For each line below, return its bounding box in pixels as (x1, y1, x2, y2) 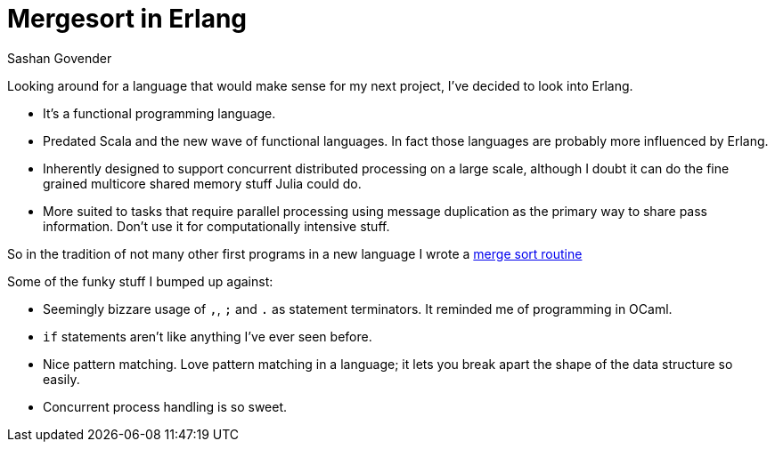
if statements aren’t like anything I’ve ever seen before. (43, 328, 372, 344)
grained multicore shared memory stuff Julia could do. (43, 175, 362, 191)
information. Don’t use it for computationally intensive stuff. (43, 218, 390, 234)
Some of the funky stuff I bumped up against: (7, 273, 273, 289)
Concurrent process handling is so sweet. (43, 398, 288, 414)
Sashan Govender (7, 50, 112, 66)
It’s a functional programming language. (43, 105, 276, 121)
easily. (43, 371, 80, 387)
